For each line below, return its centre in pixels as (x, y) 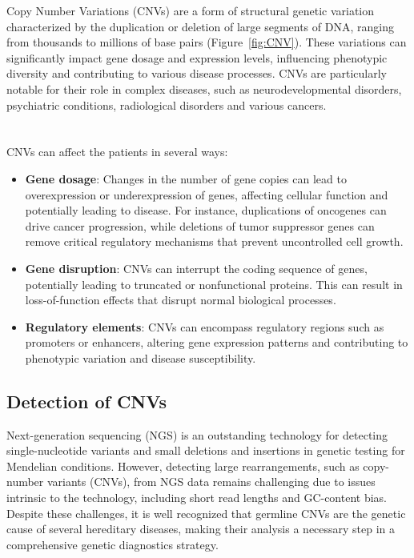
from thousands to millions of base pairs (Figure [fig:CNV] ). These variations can (207, 42)
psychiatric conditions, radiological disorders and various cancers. (167, 104)
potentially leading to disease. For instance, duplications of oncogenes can (206, 210)
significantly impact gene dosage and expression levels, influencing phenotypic (197, 57)
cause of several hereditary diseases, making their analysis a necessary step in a (201, 529)
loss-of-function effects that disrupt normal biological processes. (181, 300)
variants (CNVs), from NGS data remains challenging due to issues (211, 482)
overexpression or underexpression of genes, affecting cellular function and (207, 194)
